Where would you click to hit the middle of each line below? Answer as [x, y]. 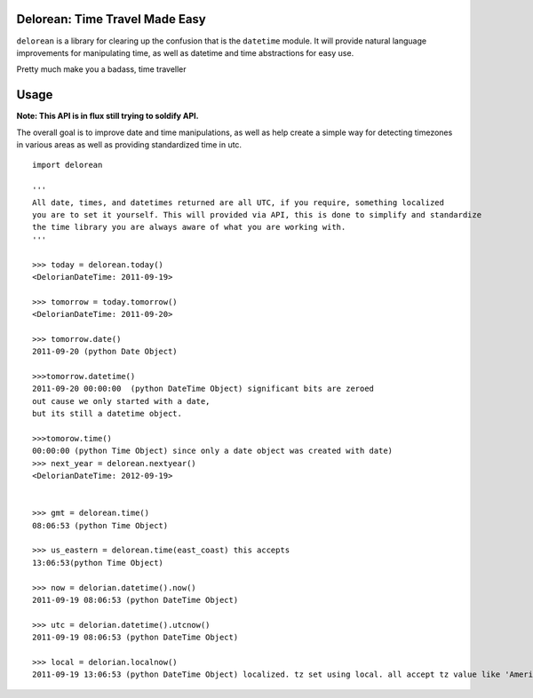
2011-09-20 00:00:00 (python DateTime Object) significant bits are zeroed [203, 389]
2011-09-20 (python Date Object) [105, 352]
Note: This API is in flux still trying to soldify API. [107, 116]
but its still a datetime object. [107, 414]
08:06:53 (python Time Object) [100, 525]
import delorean [68, 165]
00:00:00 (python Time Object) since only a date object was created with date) [213, 451]
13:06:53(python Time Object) [98, 563]
